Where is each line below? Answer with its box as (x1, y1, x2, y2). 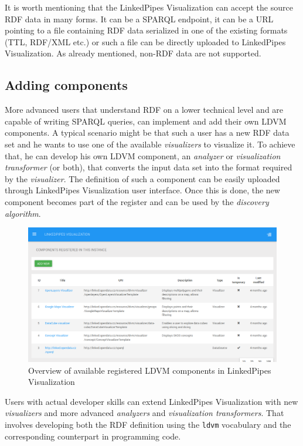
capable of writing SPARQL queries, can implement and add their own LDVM (5, 115, 287, 127)
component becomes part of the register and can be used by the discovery (5, 195, 269, 207)
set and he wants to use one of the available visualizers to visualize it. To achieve (5, 138, 295, 150)
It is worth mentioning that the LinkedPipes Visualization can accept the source (5, 1, 293, 13)
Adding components (5, 76, 128, 94)
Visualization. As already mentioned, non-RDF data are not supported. (5, 47, 261, 59)
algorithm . (5, 207, 41, 219)
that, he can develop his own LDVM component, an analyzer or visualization (5, 149, 281, 162)
